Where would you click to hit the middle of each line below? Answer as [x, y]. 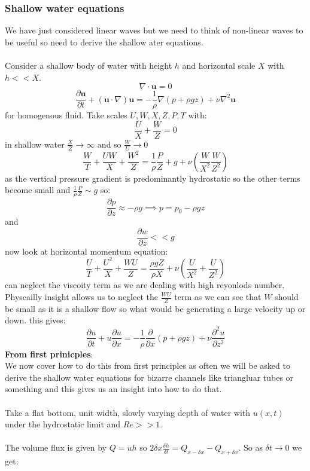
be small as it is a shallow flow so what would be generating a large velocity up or [155, 308]
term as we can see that [218, 296]
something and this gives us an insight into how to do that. [113, 389]
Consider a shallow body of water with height [89, 65]
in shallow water [35, 144]
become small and [38, 190]
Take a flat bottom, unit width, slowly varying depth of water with [128, 412]
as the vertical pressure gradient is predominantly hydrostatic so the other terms [153, 178]
